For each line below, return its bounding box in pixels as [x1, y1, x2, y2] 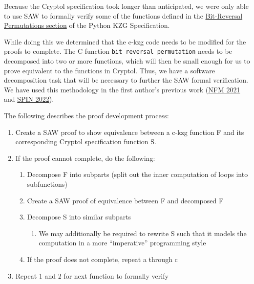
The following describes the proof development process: [4, 110, 169, 120]
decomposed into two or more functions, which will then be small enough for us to [4, 56, 250, 66]
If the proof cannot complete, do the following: [15, 153, 155, 163]
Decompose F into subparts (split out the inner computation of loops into [27, 169, 248, 179]
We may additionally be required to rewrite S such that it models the [39, 228, 247, 238]
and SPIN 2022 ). [4, 94, 54, 104]
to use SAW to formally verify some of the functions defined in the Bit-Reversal [4, 10, 243, 21]
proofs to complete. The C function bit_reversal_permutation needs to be [4, 46, 232, 56]
